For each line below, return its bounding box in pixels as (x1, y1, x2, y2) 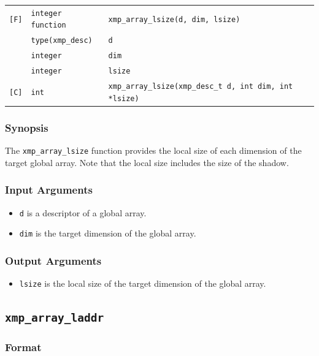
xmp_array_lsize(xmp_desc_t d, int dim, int (108, 82, 293, 91)
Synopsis (5, 119, 48, 135)
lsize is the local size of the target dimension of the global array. (19, 277, 266, 290)
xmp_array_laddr (5, 311, 104, 325)
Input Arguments (5, 182, 93, 197)
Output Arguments (5, 252, 102, 268)
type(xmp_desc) (31, 36, 93, 45)
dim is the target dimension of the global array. (19, 227, 196, 240)
